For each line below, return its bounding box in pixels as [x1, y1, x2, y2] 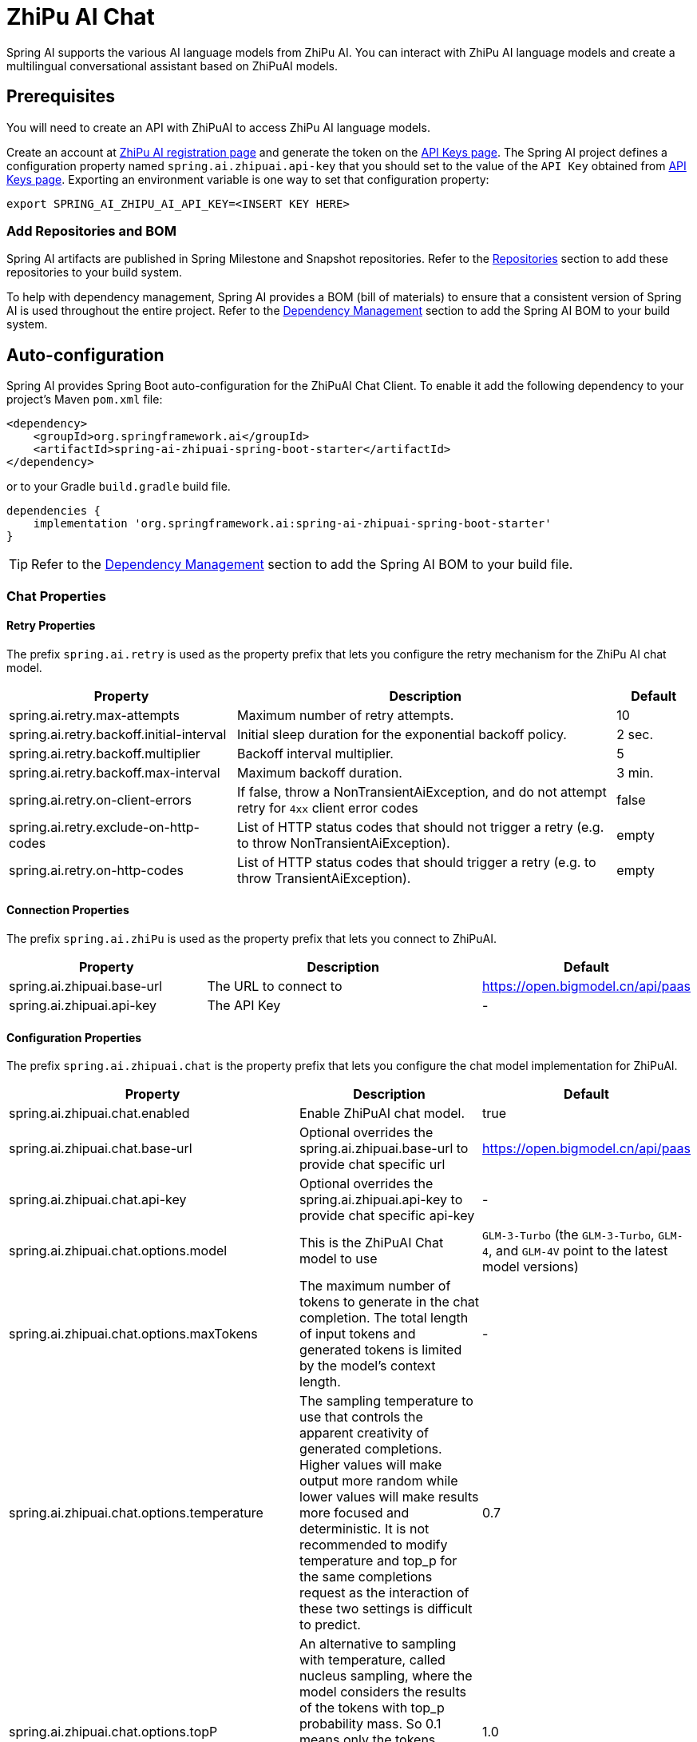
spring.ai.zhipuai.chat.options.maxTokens [9, 1326, 258, 1342]
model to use [299, 1251, 378, 1267]
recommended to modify [299, 1537, 448, 1553]
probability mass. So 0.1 [299, 1716, 442, 1732]
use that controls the [299, 1409, 423, 1426]
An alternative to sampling [299, 1636, 457, 1653]
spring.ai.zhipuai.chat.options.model [9, 1243, 228, 1259]
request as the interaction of [299, 1585, 469, 1601]
